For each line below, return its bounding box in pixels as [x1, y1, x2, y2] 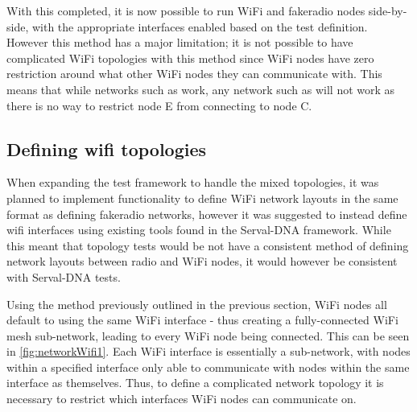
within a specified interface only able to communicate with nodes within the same [6, 358, 410, 375]
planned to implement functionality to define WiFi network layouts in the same [6, 189, 398, 206]
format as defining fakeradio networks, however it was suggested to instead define [6, 205, 407, 222]
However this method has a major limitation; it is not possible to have [6, 34, 353, 51]
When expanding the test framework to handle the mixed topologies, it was [6, 174, 379, 191]
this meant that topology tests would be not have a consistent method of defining [6, 237, 409, 253]
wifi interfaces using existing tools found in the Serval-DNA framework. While [6, 221, 391, 238]
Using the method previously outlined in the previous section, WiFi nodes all [6, 295, 387, 312]
